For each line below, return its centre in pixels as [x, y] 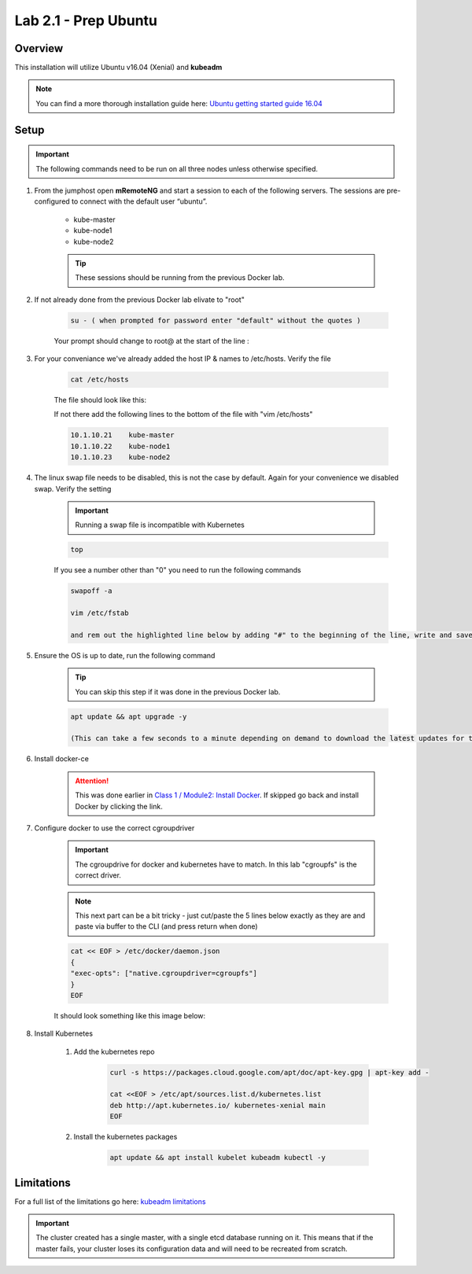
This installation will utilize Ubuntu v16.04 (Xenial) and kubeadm [118, 68]
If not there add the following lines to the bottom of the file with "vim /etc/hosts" [183, 414]
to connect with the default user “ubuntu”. [139, 201]
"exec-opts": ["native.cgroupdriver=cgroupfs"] [164, 974]
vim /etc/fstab [100, 613]
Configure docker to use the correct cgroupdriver [114, 828]
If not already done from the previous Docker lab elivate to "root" [140, 300]
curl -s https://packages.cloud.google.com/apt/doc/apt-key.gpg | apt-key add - [269, 1072]
